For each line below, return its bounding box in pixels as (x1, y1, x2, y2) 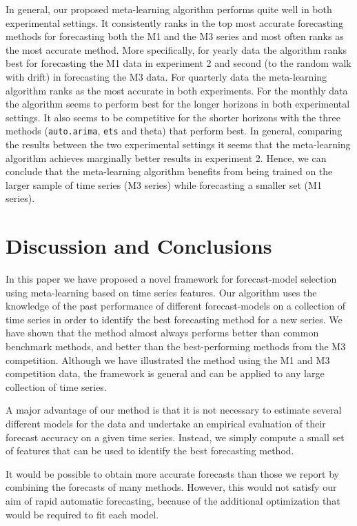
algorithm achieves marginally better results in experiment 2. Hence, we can (6, 150, 327, 165)
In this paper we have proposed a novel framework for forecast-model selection (6, 272, 337, 286)
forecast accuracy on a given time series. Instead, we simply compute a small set (6, 429, 345, 444)
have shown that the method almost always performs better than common (6, 325, 319, 340)
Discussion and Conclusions (6, 232, 272, 260)
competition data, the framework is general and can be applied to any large (6, 366, 325, 381)
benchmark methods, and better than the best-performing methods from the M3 (6, 339, 346, 354)
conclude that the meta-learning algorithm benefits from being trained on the (6, 164, 333, 179)
